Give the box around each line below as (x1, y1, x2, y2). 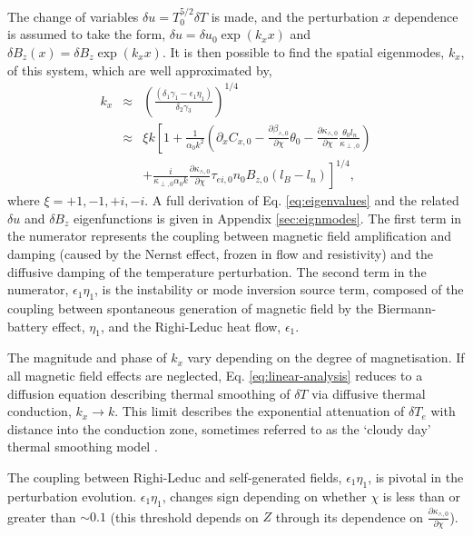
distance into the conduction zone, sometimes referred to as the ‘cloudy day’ (7, 419, 431, 438)
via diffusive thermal (311, 383, 426, 402)
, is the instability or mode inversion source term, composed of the (94, 280, 464, 299)
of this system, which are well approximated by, (7, 60, 272, 79)
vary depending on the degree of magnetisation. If (187, 348, 465, 367)
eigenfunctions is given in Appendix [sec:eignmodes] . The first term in (74, 208, 462, 227)
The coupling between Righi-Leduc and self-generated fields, (7, 468, 342, 486)
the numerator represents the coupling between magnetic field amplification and (7, 226, 452, 245)
